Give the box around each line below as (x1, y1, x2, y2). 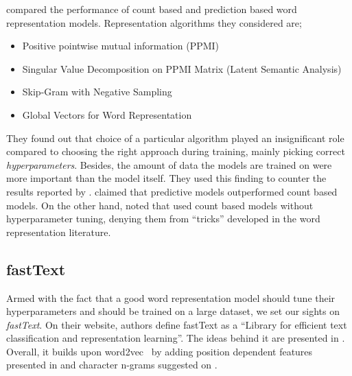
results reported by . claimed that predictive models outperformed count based (6, 184, 338, 198)
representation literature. (6, 224, 111, 239)
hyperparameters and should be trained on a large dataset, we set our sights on (6, 304, 340, 318)
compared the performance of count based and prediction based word (6, 2, 297, 16)
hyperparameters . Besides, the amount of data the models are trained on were (6, 157, 332, 172)
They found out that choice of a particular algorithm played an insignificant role (6, 130, 344, 145)
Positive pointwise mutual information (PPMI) (22, 38, 220, 53)
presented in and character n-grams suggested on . (6, 357, 218, 372)
